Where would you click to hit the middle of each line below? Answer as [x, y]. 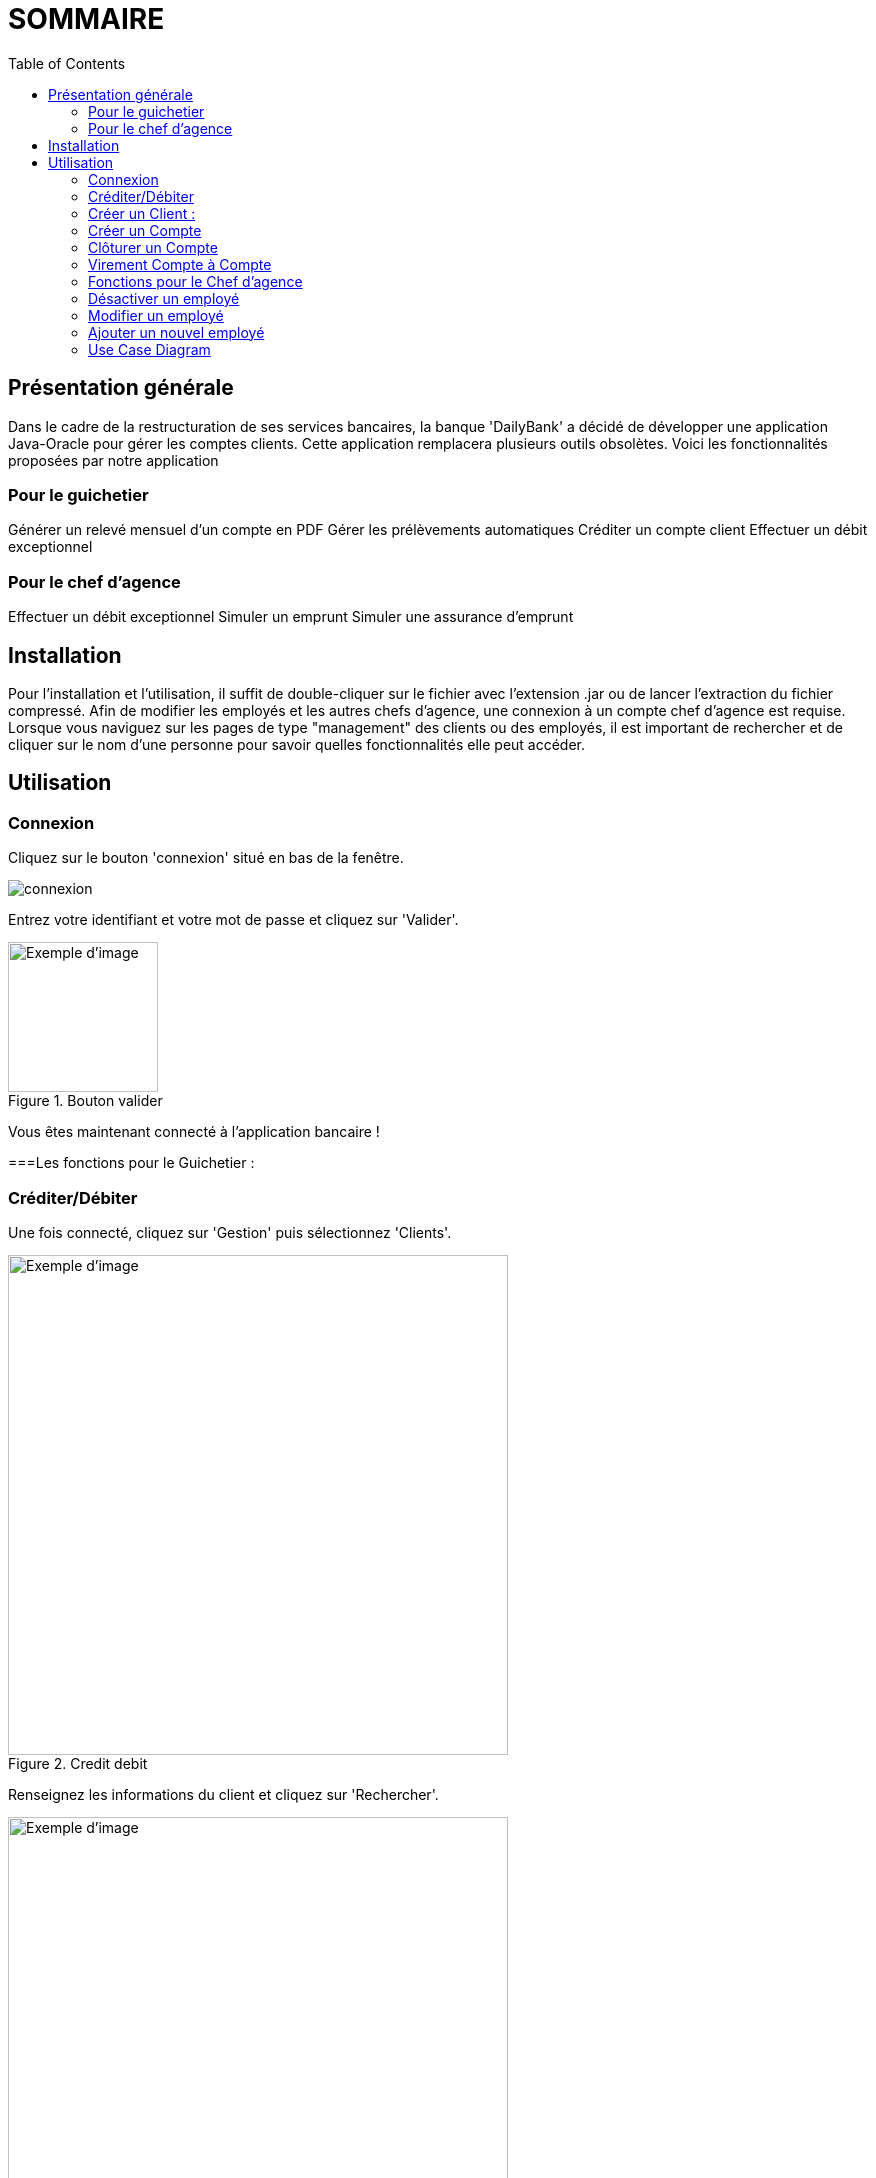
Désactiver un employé [164, 298]
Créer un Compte [145, 230]
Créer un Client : [142, 213]
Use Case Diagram [149, 349]
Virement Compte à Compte [180, 264]
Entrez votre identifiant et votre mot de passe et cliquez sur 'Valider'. [233, 920]
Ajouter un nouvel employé [176, 332]
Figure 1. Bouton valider [85, 1101]
